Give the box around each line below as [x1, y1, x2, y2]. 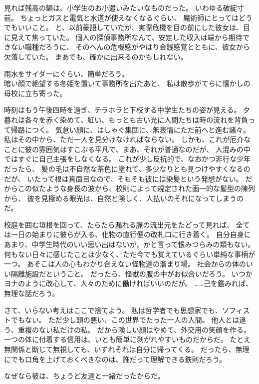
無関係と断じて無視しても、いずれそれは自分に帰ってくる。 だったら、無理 [4, 344, 250, 354]
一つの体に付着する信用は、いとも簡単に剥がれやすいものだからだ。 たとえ [4, 334, 251, 344]
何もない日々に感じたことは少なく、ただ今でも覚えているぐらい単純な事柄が [4, 248, 256, 259]
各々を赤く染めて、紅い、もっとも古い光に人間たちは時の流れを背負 [24, 114, 249, 124]
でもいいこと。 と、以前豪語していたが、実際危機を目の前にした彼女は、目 [4, 22, 251, 32]
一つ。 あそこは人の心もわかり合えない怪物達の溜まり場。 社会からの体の [4, 258, 246, 269]
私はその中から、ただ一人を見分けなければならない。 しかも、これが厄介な [4, 134, 251, 144]
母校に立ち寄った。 [4, 87, 67, 98]
